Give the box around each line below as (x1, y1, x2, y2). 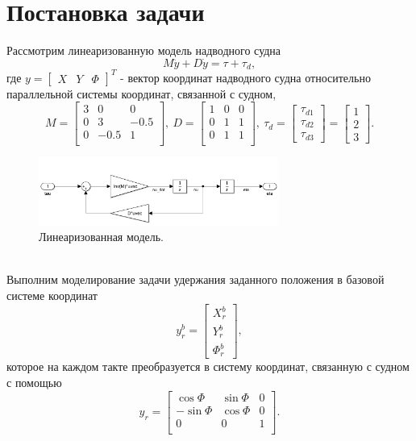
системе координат (6, 286, 98, 303)
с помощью (6, 374, 62, 391)
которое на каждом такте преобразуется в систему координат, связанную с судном (6, 358, 410, 375)
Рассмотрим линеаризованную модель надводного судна (6, 42, 281, 59)
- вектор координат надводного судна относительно (120, 69, 371, 85)
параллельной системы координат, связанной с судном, (6, 85, 277, 102)
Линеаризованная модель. (39, 228, 164, 245)
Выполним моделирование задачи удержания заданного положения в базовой (6, 271, 385, 288)
